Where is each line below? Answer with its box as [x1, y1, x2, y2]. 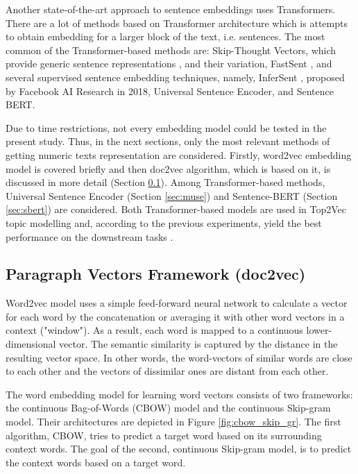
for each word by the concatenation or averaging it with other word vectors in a [6, 309, 345, 323]
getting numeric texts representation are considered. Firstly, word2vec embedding [6, 147, 352, 162]
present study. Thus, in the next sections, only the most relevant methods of [6, 134, 330, 149]
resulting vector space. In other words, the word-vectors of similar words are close [6, 350, 352, 364]
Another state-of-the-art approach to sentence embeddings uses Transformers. [6, 2, 336, 16]
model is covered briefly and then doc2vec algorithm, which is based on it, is [6, 161, 331, 176]
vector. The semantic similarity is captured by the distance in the [59, 337, 338, 351]
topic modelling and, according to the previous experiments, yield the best [6, 215, 322, 230]
